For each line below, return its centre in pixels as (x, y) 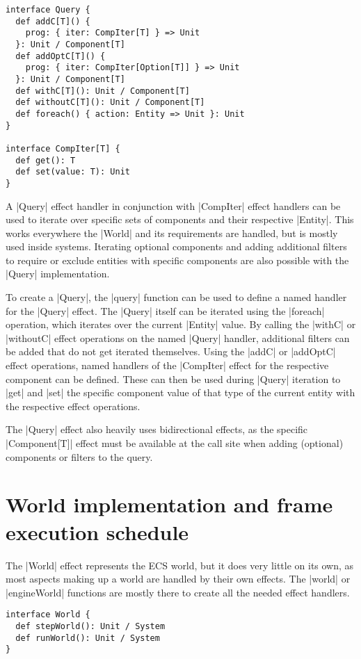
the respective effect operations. (73, 406)
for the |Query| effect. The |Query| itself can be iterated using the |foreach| (165, 310)
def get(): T (46, 160)
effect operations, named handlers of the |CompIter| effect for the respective (167, 365)
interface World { (48, 615)
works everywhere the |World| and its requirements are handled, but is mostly (172, 233)
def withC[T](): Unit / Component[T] (103, 91)
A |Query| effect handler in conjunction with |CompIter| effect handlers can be (173, 205)
